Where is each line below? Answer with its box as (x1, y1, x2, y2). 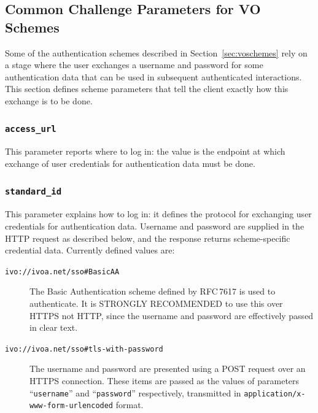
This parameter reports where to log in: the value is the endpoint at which (5, 145, 285, 158)
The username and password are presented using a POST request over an (29, 362, 306, 375)
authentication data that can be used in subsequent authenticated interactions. (5, 70, 302, 83)
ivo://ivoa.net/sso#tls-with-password (5, 344, 163, 353)
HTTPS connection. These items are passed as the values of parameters (29, 374, 300, 387)
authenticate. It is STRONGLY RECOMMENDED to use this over (29, 296, 283, 309)
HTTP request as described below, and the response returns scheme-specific (5, 231, 290, 244)
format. (115, 398, 144, 411)
